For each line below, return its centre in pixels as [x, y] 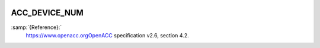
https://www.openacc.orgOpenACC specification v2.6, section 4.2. [107, 35]
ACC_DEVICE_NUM [47, 13]
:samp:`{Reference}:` [36, 27]
